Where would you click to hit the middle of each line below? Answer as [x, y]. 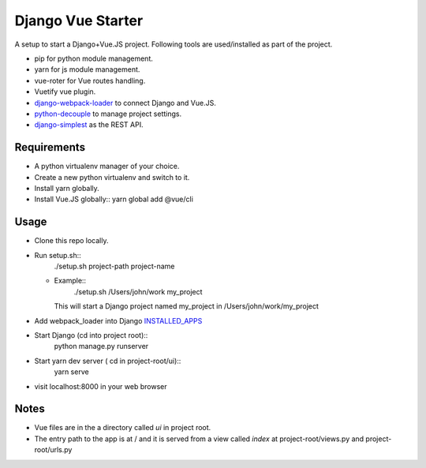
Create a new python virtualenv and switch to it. [112, 177]
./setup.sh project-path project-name [114, 266]
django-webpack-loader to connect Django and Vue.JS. [125, 103]
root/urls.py [53, 450]
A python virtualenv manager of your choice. [107, 167]
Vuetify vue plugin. [65, 92]
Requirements [50, 147]
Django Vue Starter [79, 21]
